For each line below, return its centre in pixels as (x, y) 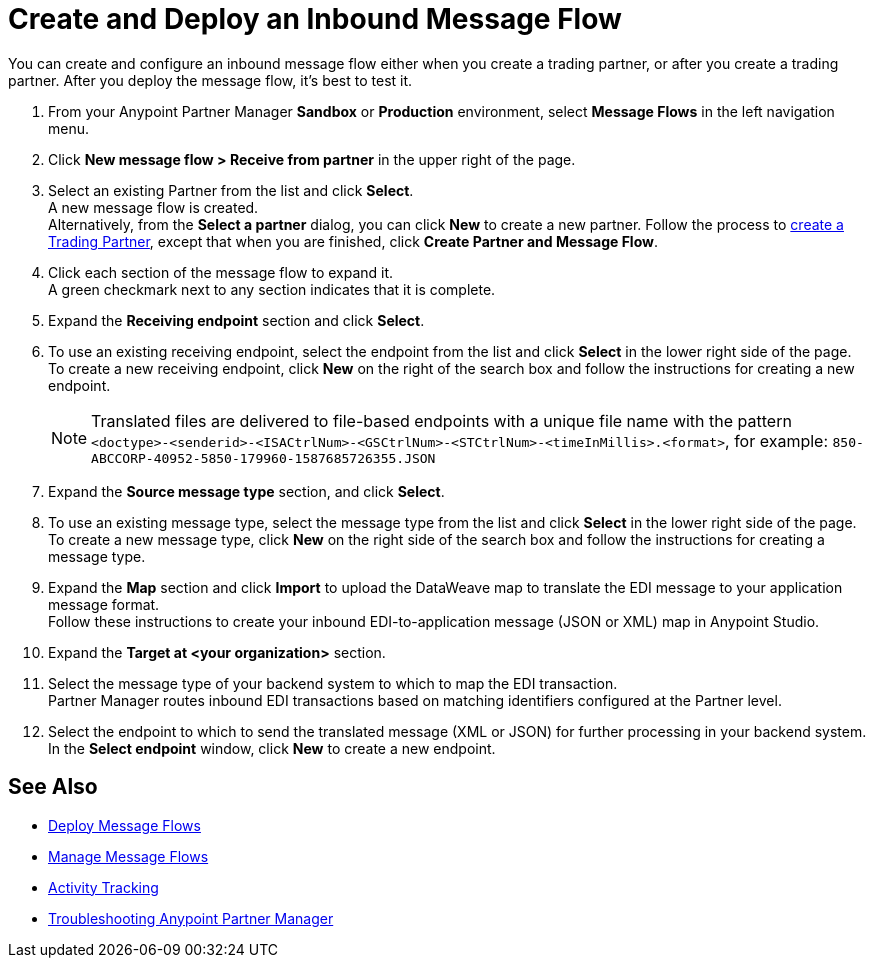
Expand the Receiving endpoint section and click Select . (236, 320)
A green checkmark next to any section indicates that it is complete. (272, 289)
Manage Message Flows (128, 856)
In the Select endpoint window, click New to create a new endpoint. (272, 748)
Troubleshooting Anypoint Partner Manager (191, 918)
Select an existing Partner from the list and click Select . (231, 190)
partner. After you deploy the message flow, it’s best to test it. (210, 80)
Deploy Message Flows (124, 825)
